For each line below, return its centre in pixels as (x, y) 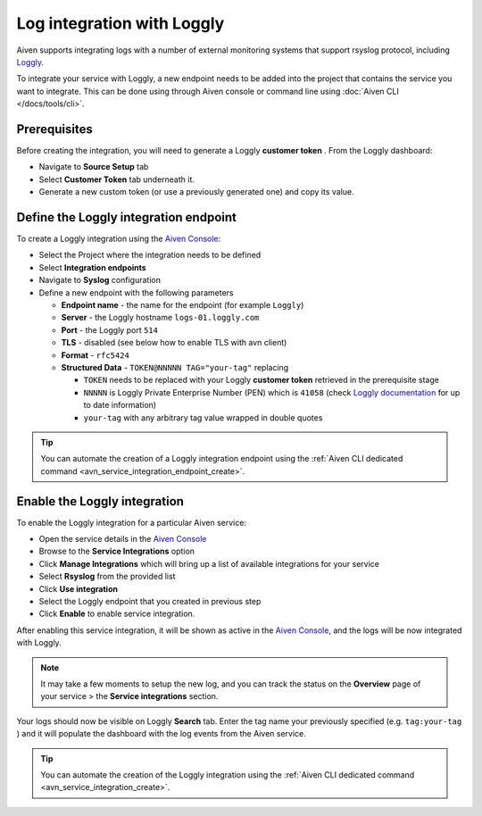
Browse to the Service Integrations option (117, 551)
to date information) (120, 405)
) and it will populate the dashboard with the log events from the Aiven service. (162, 734)
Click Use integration (78, 588)
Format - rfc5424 (95, 355)
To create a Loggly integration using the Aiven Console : (119, 239)
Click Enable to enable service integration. (117, 614)
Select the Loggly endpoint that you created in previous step (150, 601)
